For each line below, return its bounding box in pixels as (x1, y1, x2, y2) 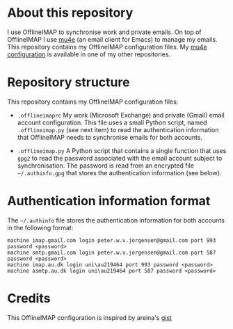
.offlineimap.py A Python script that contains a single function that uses (17, 146, 227, 154)
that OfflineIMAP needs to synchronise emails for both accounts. (17, 133, 203, 141)
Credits (7, 291, 51, 306)
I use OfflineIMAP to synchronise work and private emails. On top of (7, 28, 202, 36)
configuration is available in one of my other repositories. (7, 50, 171, 58)
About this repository (7, 5, 134, 21)
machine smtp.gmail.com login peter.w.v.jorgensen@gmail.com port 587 (7, 249, 216, 256)
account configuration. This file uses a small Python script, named (17, 118, 207, 127)
